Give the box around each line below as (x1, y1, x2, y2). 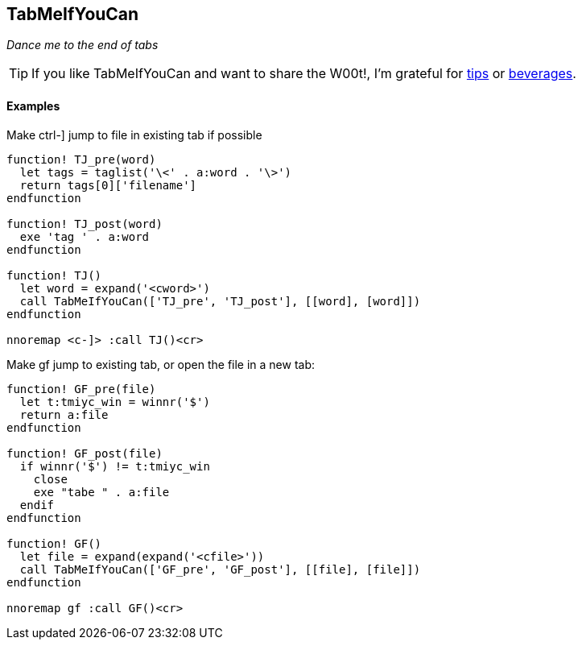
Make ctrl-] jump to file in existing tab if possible (6, 127, 262, 142)
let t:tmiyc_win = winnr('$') (19, 395, 210, 408)
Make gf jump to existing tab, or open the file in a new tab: (6, 357, 316, 371)
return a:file (19, 408, 109, 421)
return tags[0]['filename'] (19, 178, 197, 192)
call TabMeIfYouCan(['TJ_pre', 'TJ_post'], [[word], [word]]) (19, 294, 421, 308)
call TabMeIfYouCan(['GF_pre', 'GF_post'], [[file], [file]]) (19, 562, 421, 576)
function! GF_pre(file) (6, 382, 156, 395)
